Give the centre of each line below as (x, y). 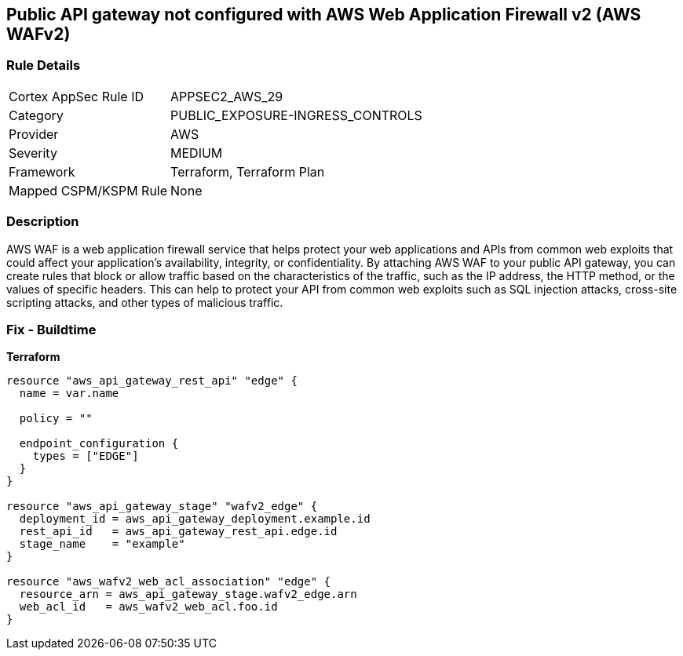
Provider (34, 134)
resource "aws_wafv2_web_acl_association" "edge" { (169, 582)
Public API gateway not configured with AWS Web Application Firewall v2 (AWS (324, 15)
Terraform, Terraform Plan (248, 171)
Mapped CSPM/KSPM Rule (88, 190)
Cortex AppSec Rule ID (77, 96)
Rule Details (44, 66)
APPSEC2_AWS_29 (227, 96)
